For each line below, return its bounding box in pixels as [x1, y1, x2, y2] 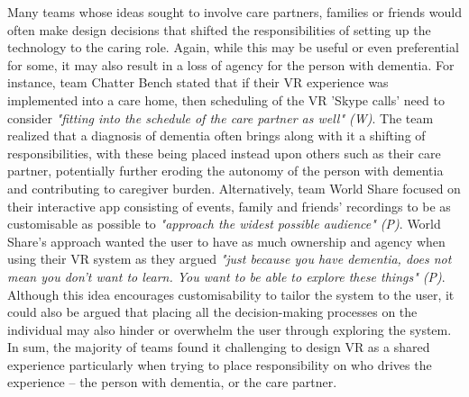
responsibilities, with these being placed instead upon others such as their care [7, 143, 441, 162]
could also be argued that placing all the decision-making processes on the [7, 302, 418, 321]
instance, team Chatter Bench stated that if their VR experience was [7, 73, 389, 92]
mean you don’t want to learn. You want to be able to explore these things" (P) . [7, 266, 446, 285]
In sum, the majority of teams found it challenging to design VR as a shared [7, 338, 430, 356]
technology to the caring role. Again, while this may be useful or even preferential [7, 38, 459, 57]
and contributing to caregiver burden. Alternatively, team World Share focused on [7, 178, 461, 197]
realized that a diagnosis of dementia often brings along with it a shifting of [7, 126, 426, 145]
